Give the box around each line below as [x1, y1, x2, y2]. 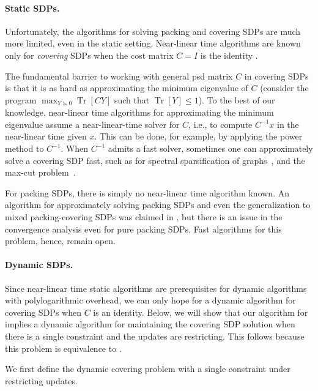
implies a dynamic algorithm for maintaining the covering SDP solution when [5, 318, 295, 330]
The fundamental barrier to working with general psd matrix [5, 69, 233, 82]
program [5, 93, 37, 106]
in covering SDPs [244, 69, 309, 82]
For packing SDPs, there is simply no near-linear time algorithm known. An [5, 186, 289, 199]
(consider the [260, 81, 309, 94]
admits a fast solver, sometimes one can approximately [108, 142, 313, 154]
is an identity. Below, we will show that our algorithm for [93, 305, 308, 318]
